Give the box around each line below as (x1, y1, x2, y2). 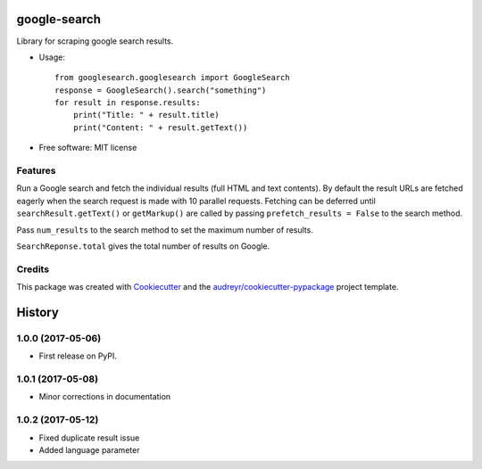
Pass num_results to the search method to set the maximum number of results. (16, 224, 314, 235)
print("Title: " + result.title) (72, 110, 220, 120)
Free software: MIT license (38, 143, 137, 153)
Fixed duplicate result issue (38, 432, 140, 443)
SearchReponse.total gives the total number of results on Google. (16, 241, 270, 251)
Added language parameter (38, 444, 140, 455)
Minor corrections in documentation (38, 391, 171, 402)
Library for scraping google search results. (16, 36, 174, 46)
